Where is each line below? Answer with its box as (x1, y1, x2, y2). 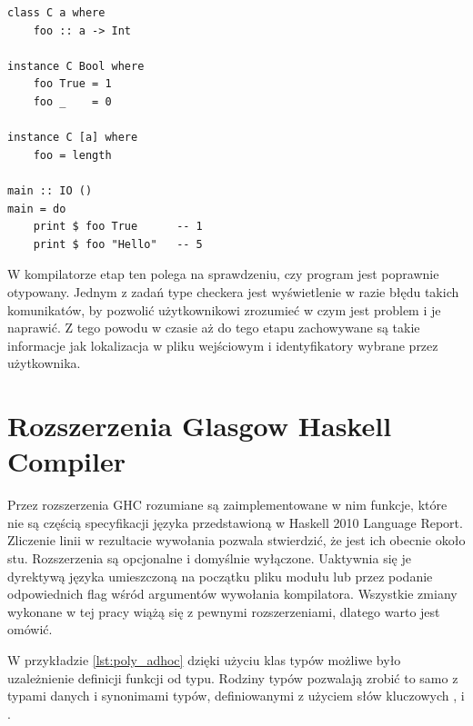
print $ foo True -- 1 (33, 220, 203, 234)
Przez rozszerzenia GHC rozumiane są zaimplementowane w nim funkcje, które (7, 495, 448, 514)
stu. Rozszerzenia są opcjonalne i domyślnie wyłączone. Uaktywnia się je (7, 548, 411, 567)
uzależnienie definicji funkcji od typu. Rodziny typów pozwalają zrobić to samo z (7, 668, 458, 687)
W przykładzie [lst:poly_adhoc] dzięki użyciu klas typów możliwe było (7, 650, 401, 669)
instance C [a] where (7, 131, 138, 144)
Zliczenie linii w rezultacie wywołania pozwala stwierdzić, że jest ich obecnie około (7, 531, 466, 550)
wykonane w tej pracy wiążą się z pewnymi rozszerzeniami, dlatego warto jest (7, 602, 440, 621)
